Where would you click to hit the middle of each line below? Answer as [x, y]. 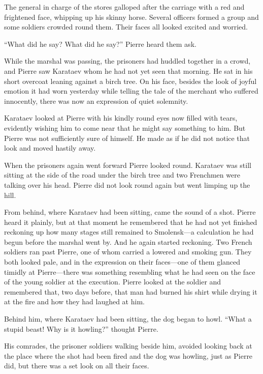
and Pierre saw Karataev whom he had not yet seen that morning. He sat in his [128, 70]
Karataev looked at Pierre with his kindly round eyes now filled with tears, [121, 118]
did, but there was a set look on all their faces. [77, 366]
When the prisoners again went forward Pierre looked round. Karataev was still [128, 165]
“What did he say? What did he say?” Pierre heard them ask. [100, 44]
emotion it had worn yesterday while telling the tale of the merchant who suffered [131, 91]
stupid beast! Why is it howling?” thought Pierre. [81, 328]
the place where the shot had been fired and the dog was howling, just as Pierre [128, 355]
